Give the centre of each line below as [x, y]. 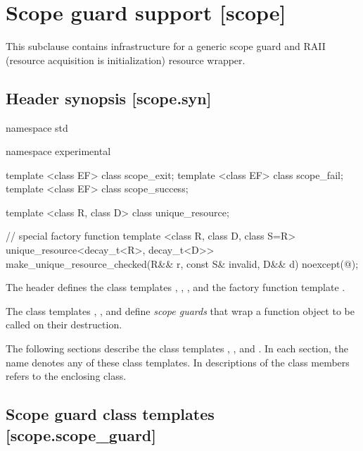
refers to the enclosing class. [66, 376]
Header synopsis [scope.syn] [109, 98]
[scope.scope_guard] [81, 434]
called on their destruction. [64, 325]
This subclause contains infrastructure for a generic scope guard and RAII [166, 46]
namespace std [37, 127]
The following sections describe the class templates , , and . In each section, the [177, 348]
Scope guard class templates [110, 414]
